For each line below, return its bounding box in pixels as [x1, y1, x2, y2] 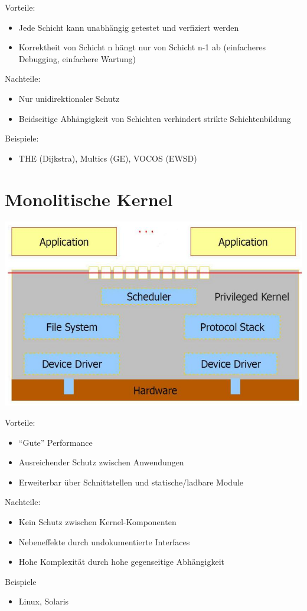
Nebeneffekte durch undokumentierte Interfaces [18, 535, 190, 548]
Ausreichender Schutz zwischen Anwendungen [18, 456, 184, 468]
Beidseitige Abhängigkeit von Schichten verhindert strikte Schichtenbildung [18, 112, 291, 124]
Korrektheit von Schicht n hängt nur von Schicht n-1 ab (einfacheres [18, 41, 266, 53]
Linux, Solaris [18, 595, 69, 607]
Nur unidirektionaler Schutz [18, 92, 120, 104]
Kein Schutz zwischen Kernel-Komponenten [18, 515, 177, 528]
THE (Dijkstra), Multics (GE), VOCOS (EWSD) [18, 152, 197, 164]
